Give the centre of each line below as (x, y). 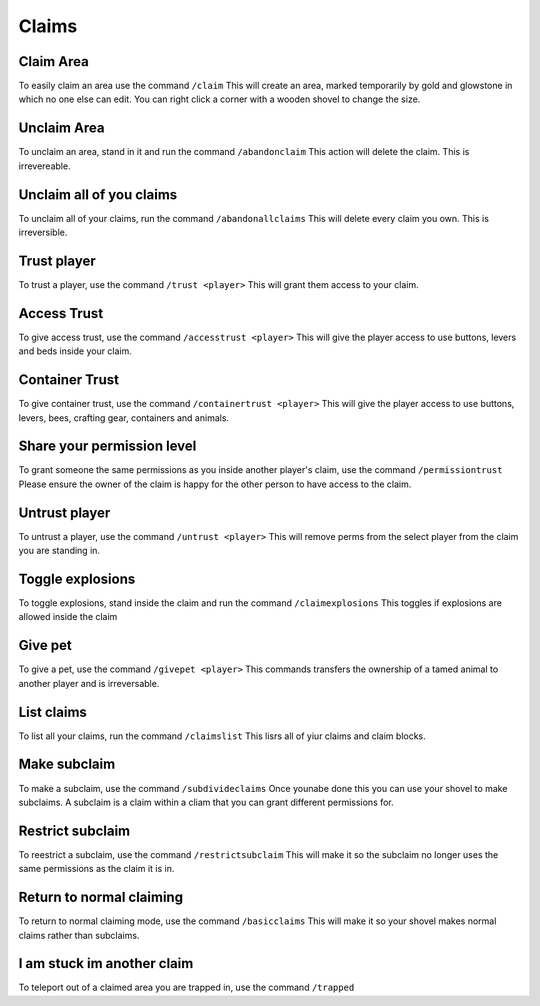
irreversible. (43, 232)
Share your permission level (107, 446)
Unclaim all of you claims (98, 194)
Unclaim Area (61, 128)
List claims (52, 711)
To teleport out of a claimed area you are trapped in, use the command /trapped (186, 987)
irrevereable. (44, 166)
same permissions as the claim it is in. (96, 869)
